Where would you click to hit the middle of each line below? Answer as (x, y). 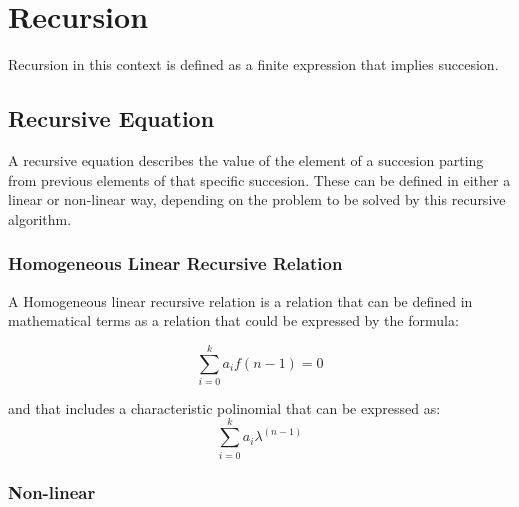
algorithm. (40, 218)
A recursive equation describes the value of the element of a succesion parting (246, 159)
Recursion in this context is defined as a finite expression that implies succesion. (253, 64)
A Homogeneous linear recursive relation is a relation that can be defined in (240, 300)
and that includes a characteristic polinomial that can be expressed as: (224, 407)
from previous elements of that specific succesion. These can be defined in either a (259, 179)
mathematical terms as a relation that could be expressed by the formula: (233, 320)
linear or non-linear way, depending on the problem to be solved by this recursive (257, 199)
